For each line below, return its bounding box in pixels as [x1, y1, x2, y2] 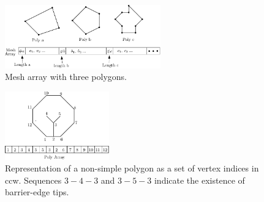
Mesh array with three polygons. [5, 70, 127, 83]
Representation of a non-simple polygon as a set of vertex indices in [5, 162, 259, 175]
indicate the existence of [154, 173, 245, 186]
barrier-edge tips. [5, 186, 69, 198]
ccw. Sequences [5, 173, 62, 186]
